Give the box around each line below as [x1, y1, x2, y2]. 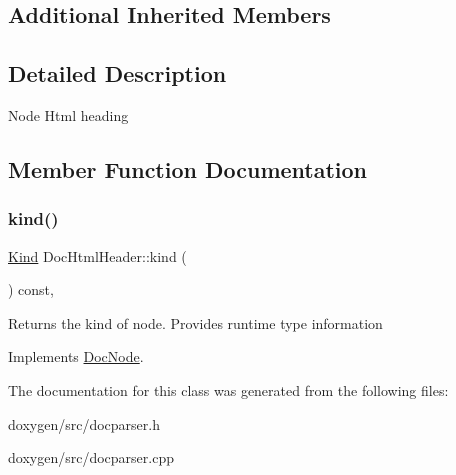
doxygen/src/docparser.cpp [8, 447, 174, 468]
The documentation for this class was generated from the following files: [8, 379, 449, 400]
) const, [8, 279, 54, 300]
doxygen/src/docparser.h [8, 413, 160, 434]
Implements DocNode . [8, 346, 144, 367]
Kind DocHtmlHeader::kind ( [8, 245, 187, 266]
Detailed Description [8, 58, 227, 89]
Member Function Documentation [8, 153, 368, 184]
